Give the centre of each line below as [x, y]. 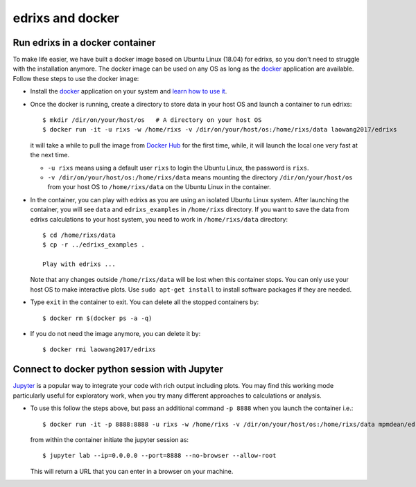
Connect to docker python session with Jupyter [118, 370]
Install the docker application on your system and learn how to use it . [129, 91]
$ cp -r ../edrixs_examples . [94, 245]
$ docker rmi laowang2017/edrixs [99, 349]
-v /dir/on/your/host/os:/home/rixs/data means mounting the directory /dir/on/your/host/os [200, 177]
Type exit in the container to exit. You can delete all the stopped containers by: [145, 302]
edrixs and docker [66, 18]
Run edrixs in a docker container [84, 43]
